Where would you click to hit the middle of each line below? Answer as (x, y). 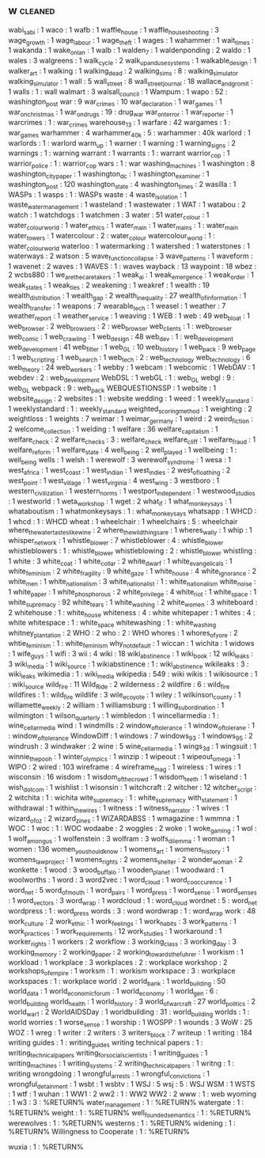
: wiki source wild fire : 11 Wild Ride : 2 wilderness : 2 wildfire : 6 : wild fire (119, 685)
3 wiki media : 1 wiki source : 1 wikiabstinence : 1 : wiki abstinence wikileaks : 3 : (129, 664)
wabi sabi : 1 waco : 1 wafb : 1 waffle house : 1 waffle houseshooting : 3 (114, 30)
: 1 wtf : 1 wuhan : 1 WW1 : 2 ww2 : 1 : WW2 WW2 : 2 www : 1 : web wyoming (132, 1094)
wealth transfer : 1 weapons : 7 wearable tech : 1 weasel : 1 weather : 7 (117, 307)
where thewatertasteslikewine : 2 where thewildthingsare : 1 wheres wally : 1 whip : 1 (130, 531)
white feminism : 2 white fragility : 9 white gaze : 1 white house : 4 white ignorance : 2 (132, 572)
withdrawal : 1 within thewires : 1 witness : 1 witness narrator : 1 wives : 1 (119, 809)
